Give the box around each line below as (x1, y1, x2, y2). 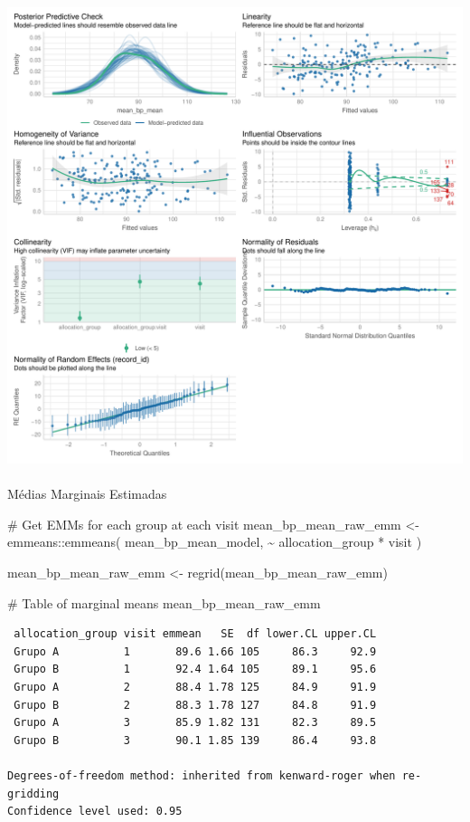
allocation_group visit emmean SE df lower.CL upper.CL (14, 627, 377, 641)
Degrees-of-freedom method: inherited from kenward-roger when (7, 769, 396, 782)
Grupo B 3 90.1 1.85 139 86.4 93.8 (14, 733, 377, 747)
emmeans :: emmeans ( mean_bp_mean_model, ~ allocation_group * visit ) (7, 532, 422, 551)
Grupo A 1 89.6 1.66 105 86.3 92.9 (14, 645, 377, 658)
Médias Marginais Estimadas (7, 484, 167, 503)
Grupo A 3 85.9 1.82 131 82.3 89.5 (14, 716, 377, 730)
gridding (7, 787, 60, 800)
